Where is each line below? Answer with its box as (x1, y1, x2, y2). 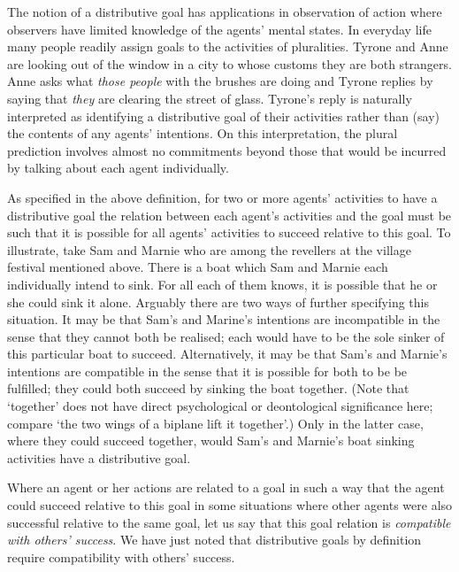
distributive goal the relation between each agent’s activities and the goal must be (7, 205, 452, 224)
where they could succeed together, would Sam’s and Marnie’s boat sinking (7, 431, 415, 450)
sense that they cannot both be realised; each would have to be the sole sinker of (7, 327, 445, 345)
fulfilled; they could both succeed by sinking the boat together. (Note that (7, 379, 409, 398)
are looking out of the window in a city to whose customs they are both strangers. (7, 54, 452, 73)
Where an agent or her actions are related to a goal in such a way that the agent (7, 478, 445, 497)
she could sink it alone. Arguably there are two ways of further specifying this (7, 292, 429, 311)
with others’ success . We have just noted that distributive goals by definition (7, 530, 422, 549)
